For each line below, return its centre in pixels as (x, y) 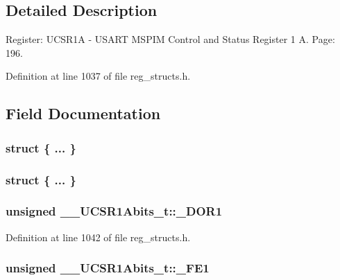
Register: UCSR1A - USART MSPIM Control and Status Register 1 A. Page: (170, 39)
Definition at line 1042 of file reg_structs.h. (98, 237)
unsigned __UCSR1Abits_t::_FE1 (108, 268)
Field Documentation (83, 113)
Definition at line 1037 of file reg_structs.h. (98, 76)
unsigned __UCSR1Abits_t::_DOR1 (114, 211)
